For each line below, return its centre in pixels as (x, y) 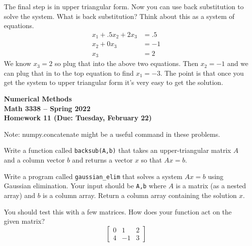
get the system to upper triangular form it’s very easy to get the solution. (114, 82)
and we (238, 63)
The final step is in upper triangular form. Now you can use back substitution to (124, 6)
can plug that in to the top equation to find (69, 73)
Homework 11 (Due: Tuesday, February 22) (78, 118)
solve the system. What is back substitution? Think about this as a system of (119, 16)
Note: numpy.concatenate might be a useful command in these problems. (112, 134)
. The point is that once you (202, 73)
